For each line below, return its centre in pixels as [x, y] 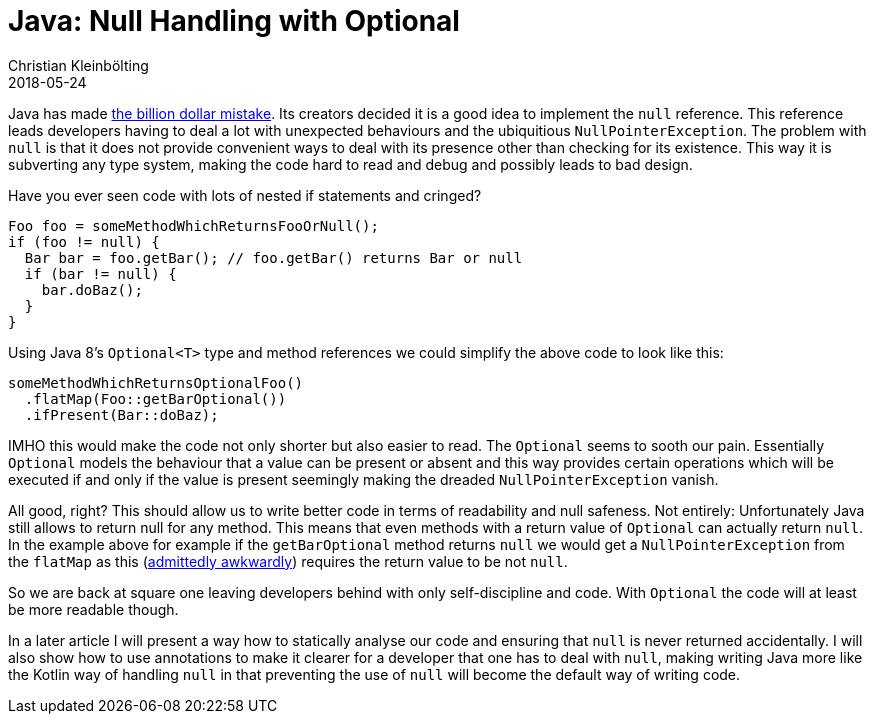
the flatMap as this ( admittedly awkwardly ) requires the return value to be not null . [288, 561]
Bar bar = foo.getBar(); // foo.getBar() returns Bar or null [273, 257]
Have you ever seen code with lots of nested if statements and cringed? [245, 195]
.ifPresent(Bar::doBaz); [121, 414]
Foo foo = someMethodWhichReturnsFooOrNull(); [193, 225]
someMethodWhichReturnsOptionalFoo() [156, 382]
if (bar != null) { [100, 273]
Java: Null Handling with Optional [234, 21]
